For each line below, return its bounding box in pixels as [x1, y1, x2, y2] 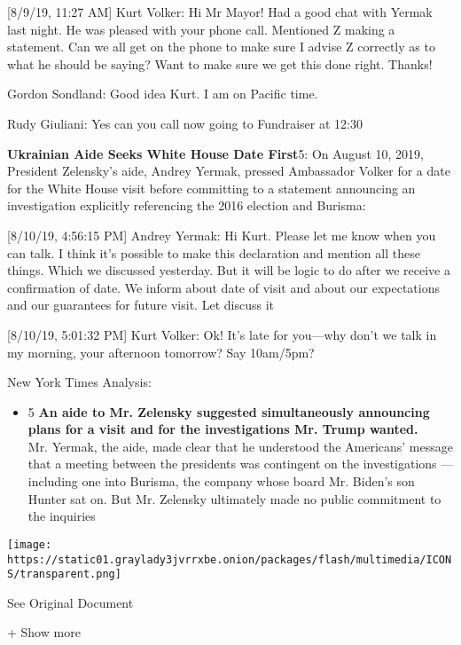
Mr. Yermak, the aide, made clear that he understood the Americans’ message [27, 437, 453, 455]
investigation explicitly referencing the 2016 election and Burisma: [7, 196, 366, 215]
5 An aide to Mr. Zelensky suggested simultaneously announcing [27, 402, 430, 421]
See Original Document [7, 593, 134, 611]
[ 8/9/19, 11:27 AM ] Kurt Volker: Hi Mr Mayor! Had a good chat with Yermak [7, 3, 433, 20]
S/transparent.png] [7, 568, 121, 581]
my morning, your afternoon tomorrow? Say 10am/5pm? [7, 342, 315, 361]
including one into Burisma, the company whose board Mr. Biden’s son [27, 472, 415, 491]
